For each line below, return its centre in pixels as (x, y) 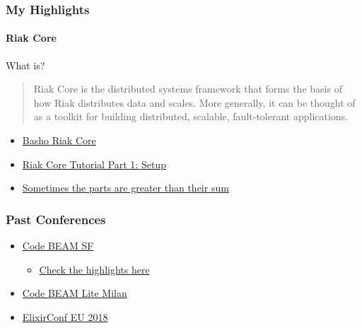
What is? (25, 65)
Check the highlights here (94, 269)
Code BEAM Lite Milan (75, 293)
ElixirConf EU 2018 (65, 316)
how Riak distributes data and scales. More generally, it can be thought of (194, 102)
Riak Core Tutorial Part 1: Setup (94, 164)
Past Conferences (56, 219)
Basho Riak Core (59, 140)
